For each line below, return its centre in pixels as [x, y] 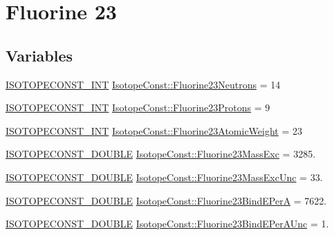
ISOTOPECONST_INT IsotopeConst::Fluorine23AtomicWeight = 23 [154, 130]
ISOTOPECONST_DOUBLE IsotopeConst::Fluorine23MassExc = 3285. [161, 154]
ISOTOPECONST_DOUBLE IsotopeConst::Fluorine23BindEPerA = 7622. [166, 200]
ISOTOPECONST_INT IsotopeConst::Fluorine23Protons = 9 [138, 107]
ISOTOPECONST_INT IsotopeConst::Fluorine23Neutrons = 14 [143, 84]
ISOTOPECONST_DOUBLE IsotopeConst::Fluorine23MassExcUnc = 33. [164, 177]
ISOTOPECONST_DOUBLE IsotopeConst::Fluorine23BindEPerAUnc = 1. [167, 224]
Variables [39, 55]
